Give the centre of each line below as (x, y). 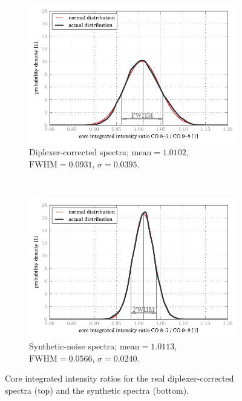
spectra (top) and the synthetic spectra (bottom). (97, 390)
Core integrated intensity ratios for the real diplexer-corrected (119, 378)
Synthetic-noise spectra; (73, 346)
